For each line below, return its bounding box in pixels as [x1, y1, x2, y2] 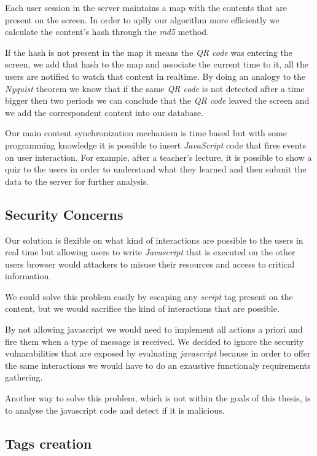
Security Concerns [5, 204, 123, 223]
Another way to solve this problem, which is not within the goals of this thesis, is [5, 392, 311, 404]
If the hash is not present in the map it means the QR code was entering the [5, 45, 292, 58]
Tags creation [5, 433, 92, 452]
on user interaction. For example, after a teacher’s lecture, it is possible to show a [5, 150, 312, 163]
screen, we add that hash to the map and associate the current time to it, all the [5, 58, 308, 71]
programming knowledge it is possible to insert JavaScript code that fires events [5, 138, 307, 151]
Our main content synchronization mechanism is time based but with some [5, 126, 287, 139]
